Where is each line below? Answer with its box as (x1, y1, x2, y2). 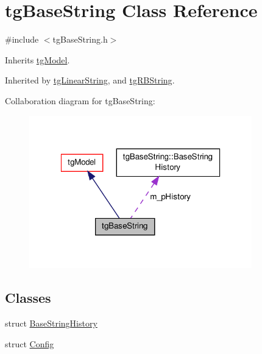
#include (5, 33, 39, 46)
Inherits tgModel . (5, 53, 70, 66)
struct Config (5, 337, 54, 350)
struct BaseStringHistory (5, 317, 97, 330)
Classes (5, 288, 51, 307)
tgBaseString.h (52, 33, 108, 46)
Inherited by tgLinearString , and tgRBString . (5, 74, 175, 87)
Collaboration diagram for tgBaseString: (5, 94, 155, 107)
